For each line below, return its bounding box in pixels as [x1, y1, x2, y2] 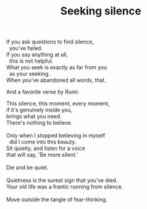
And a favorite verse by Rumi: [6, 89, 79, 96]
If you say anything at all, [6, 51, 68, 58]
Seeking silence [60, 4, 142, 18]
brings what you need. [6, 113, 62, 120]
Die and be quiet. [6, 164, 49, 171]
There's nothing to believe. [6, 119, 73, 126]
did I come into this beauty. [8, 139, 76, 146]
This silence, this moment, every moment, [6, 100, 110, 107]
